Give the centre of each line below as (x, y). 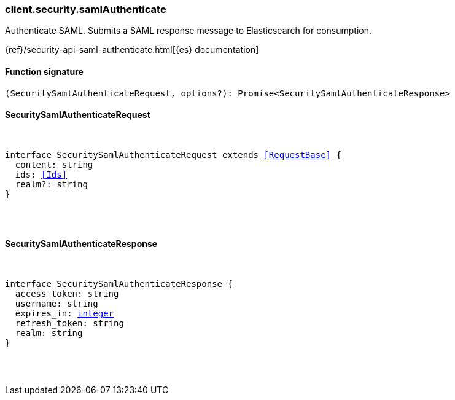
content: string (54, 164)
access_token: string (67, 294)
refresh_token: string (69, 324)
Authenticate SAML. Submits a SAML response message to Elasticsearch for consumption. (188, 31)
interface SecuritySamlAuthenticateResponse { (119, 284)
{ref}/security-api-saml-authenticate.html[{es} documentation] (132, 50)
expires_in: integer (64, 314)
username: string (56, 304)
